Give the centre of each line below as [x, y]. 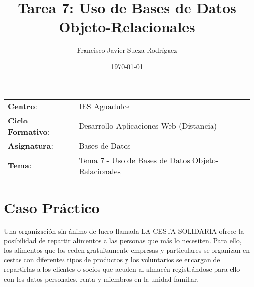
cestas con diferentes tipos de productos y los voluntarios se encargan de [112, 259]
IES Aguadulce [104, 106]
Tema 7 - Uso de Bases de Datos [134, 160]
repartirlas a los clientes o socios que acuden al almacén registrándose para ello [122, 269]
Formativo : [29, 131]
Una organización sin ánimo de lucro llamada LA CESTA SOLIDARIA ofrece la [124, 231]
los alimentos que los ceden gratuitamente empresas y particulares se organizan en [127, 250]
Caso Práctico [52, 207]
